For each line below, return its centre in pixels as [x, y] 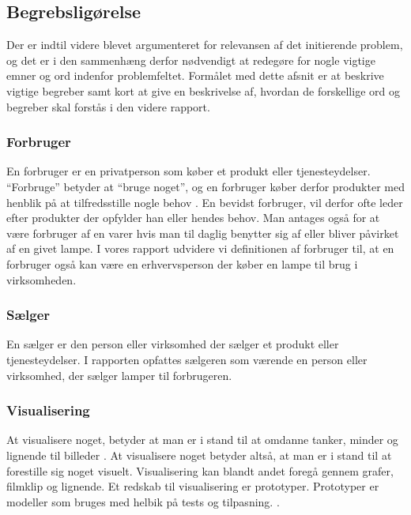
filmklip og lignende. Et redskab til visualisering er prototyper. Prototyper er [193, 486]
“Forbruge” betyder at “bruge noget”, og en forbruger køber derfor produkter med [205, 186]
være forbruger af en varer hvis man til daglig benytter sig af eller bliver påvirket [203, 233]
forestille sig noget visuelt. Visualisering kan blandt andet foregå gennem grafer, [200, 470]
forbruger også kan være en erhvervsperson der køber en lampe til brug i [182, 263]
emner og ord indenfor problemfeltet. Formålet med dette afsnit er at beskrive [195, 75]
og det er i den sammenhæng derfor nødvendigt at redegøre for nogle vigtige [191, 60]
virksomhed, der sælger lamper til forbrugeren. [119, 375]
